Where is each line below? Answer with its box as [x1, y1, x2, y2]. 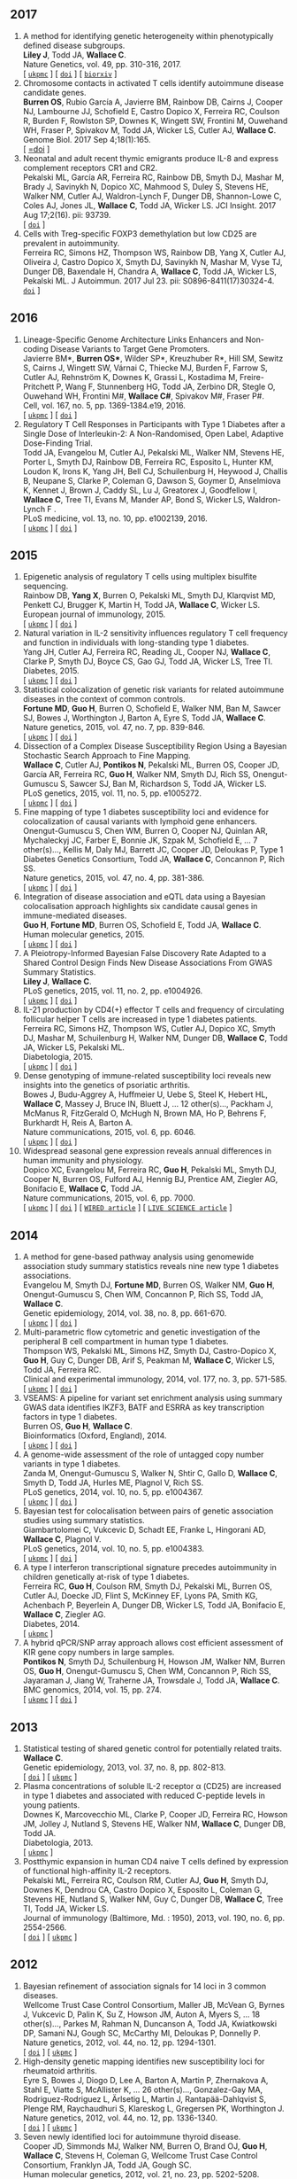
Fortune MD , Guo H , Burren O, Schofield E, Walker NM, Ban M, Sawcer [22, 704, 281, 714]
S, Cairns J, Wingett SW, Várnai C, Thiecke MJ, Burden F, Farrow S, [22, 362, 268, 373]
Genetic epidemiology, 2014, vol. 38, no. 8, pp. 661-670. [22, 1308, 227, 1319]
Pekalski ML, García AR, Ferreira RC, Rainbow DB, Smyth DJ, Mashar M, [22, 172, 285, 183]
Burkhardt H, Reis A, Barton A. [22, 1117, 133, 1128]
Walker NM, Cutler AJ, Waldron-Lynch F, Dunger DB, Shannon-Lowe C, [22, 191, 282, 201]
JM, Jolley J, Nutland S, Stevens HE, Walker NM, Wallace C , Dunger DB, [22, 1818, 286, 1829]
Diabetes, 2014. [22, 1619, 80, 1630]
